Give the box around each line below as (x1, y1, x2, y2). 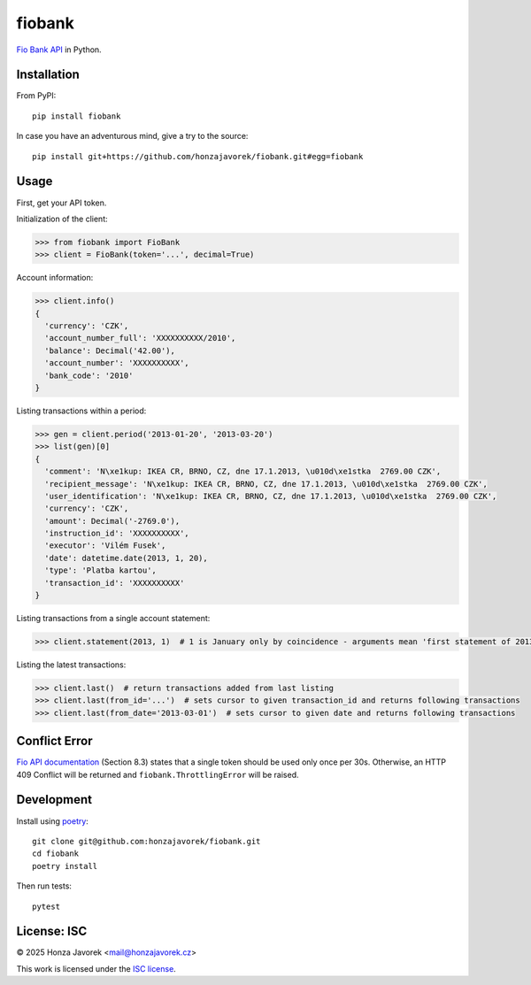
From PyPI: (16, 90, 57, 101)
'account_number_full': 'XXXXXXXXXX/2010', (44, 333, 236, 343)
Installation (16, 67, 80, 82)
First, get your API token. (16, 197, 107, 208)
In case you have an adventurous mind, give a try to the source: (16, 131, 249, 142)
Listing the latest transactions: (16, 659, 127, 670)
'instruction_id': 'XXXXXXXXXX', (44, 528, 189, 539)
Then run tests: (16, 881, 73, 891)
